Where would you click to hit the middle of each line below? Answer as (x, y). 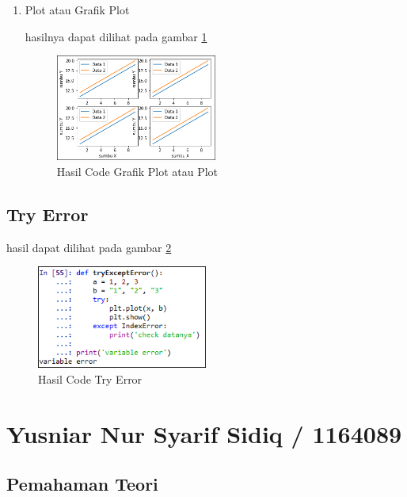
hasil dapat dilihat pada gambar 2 (89, 247)
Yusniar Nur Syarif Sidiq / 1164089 (204, 433)
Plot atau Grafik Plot (77, 10)
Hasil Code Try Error (90, 378)
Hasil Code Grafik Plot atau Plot (137, 171)
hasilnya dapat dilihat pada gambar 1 (116, 36)
